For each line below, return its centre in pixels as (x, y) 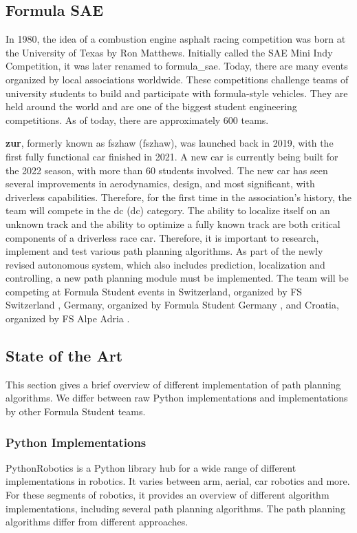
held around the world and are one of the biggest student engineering (151, 106)
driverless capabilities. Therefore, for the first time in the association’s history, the (178, 197)
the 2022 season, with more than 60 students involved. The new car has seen (167, 170)
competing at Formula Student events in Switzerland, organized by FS (154, 291)
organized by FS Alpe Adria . (68, 318)
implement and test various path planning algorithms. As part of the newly (164, 251)
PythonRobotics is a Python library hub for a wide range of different (151, 467)
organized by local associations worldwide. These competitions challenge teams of (177, 79)
